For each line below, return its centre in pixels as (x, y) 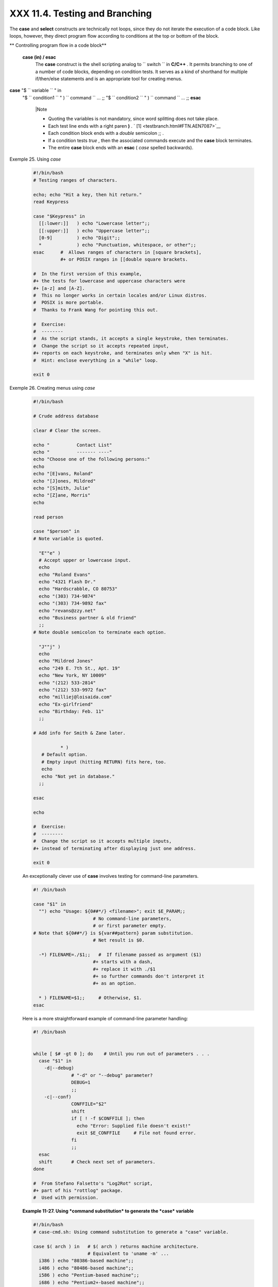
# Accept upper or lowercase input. (85, 560)
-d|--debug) (59, 1068)
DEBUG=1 (81, 1083)
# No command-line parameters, (132, 918)
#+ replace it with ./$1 (124, 969)
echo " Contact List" (73, 445)
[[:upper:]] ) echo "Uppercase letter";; (94, 231)
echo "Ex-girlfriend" (66, 704)
